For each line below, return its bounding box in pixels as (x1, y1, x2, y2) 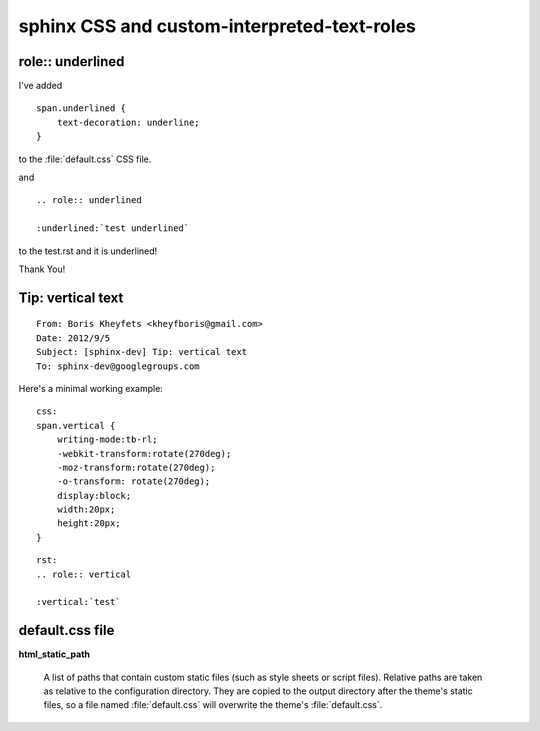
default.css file (18, 622, 115, 639)
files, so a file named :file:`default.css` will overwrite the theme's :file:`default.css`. (43, 699, 383, 711)
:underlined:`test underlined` (36, 223, 190, 234)
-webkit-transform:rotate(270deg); (56, 448, 232, 459)
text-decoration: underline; (56, 116, 200, 128)
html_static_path (18, 648, 90, 660)
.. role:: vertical (36, 568, 132, 580)
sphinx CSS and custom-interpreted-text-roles (18, 15, 417, 37)
